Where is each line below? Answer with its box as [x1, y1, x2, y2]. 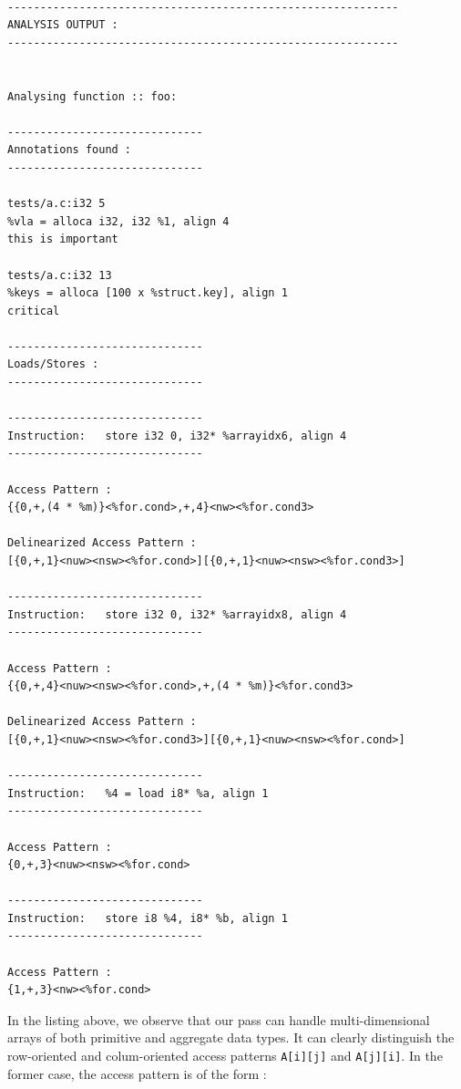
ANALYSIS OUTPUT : [7, 18, 118, 32]
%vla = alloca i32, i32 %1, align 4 [7, 214, 230, 228]
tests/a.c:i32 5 [7, 197, 106, 211]
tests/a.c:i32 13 [7, 268, 112, 282]
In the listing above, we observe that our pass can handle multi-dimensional [7, 1010, 430, 1029]
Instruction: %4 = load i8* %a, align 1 [7, 786, 269, 800]
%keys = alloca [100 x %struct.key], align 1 [7, 286, 288, 300]
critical [7, 304, 60, 317]
